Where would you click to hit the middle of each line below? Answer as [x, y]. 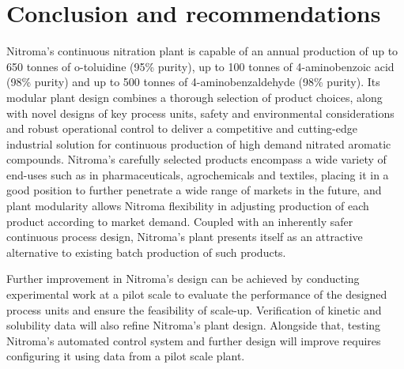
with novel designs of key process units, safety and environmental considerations [200, 113]
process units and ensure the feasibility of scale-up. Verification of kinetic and [194, 309]
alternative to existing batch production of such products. [146, 252]
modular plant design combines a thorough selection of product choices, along [194, 97]
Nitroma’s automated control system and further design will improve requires [194, 340]
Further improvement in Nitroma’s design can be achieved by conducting [183, 279]
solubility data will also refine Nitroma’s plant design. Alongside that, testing [194, 325]
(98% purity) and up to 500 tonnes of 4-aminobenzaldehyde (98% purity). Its [193, 82]
